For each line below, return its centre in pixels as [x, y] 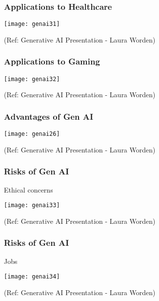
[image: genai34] [32, 277]
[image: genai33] [32, 205]
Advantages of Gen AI [49, 116]
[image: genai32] [32, 79]
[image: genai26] [32, 134]
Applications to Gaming [52, 61]
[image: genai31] [32, 24]
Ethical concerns [29, 189]
